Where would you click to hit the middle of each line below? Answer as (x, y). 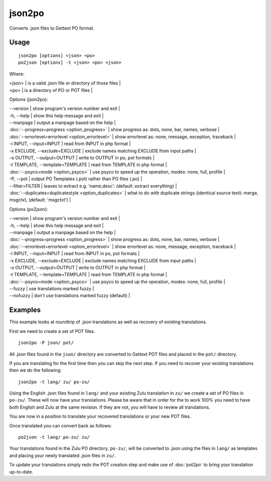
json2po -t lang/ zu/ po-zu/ (54, 382)
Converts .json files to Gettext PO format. (52, 28)
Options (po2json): (29, 209)
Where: (17, 74)
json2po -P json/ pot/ (46, 343)
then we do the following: (36, 370)
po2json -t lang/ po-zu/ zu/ (54, 437)
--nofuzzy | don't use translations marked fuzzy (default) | (70, 296)
